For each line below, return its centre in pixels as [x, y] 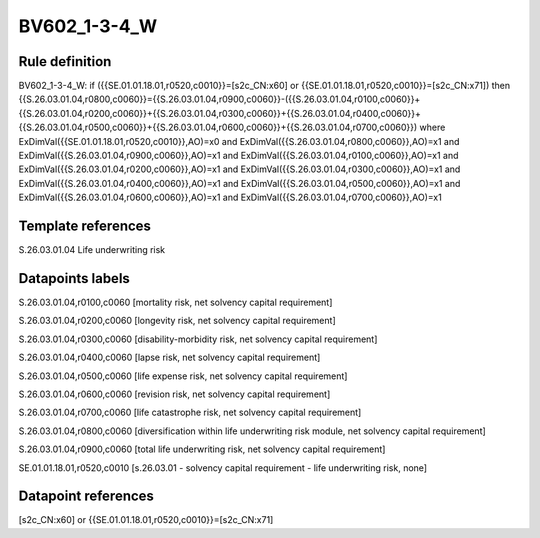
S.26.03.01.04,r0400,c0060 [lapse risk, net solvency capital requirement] [169, 357]
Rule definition [65, 61]
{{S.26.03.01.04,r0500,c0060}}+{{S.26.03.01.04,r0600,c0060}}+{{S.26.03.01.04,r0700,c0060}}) [218, 127]
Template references [85, 226]
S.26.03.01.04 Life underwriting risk [92, 250]
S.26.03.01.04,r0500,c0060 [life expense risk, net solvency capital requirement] [183, 376]
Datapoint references [86, 496]
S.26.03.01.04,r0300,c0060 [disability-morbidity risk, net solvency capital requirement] [198, 339]
